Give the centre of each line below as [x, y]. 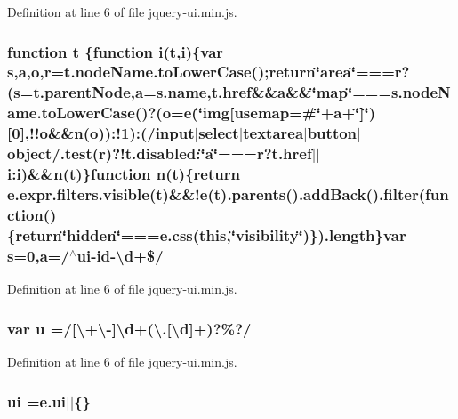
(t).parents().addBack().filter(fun [328, 194]
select [219, 133]
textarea [273, 133]
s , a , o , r [29, 72]
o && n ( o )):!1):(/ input [117, 133]
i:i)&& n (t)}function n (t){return [124, 174]
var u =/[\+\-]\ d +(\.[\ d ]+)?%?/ [129, 328]
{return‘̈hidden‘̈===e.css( [104, 234]
